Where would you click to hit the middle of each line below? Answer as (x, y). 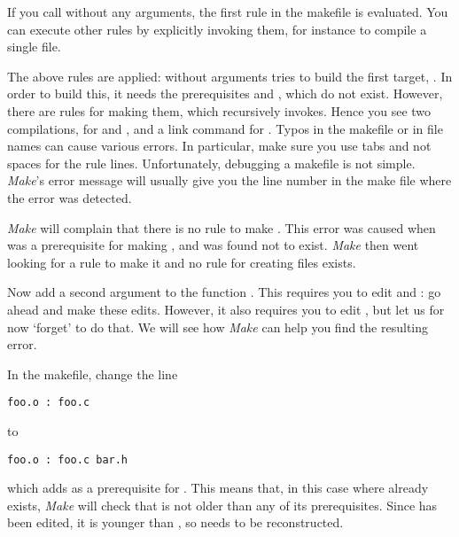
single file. (34, 47)
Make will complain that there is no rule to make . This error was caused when (222, 227)
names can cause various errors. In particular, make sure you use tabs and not (219, 146)
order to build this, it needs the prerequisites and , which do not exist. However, (225, 93)
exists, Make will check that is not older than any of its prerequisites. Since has (222, 505)
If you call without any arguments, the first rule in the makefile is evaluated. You (228, 12)
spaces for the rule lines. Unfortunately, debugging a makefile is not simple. (211, 163)
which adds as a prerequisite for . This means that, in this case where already (218, 488)
